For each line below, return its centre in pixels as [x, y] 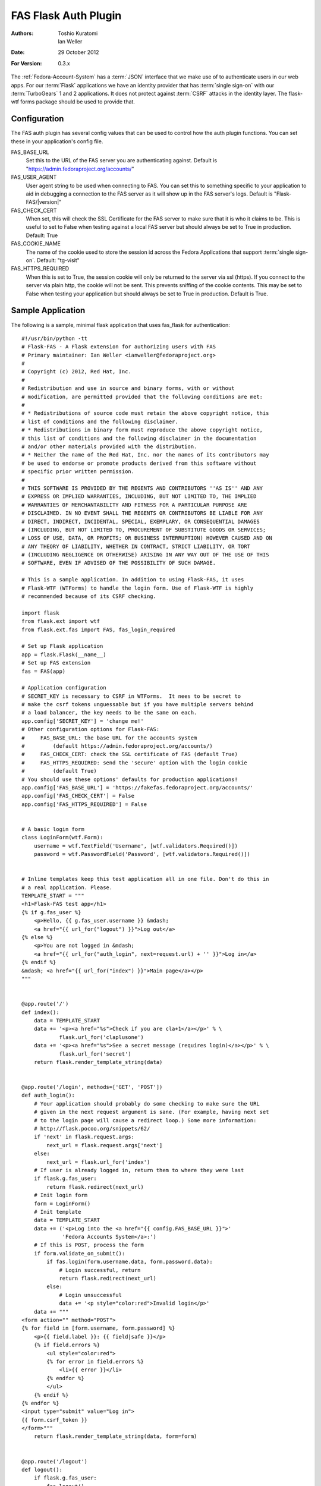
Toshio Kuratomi [78, 33]
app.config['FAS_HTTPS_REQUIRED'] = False [84, 804]
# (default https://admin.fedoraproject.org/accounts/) [117, 746]
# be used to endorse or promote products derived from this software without [139, 463]
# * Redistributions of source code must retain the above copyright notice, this [145, 413]
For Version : [26, 63]
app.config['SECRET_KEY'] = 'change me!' [83, 721]
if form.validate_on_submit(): [79, 1253]
